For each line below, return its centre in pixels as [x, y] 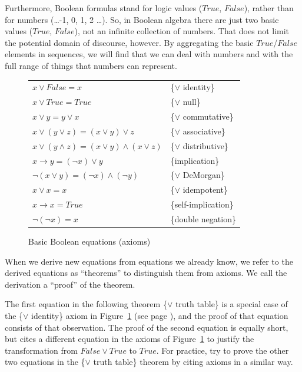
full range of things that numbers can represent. [91, 65]
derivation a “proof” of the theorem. [70, 284]
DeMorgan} [204, 175]
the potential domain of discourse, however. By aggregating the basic [129, 42]
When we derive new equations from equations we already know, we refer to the [149, 261]
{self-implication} [202, 204]
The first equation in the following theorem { [86, 304]
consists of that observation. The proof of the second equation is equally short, [147, 327]
